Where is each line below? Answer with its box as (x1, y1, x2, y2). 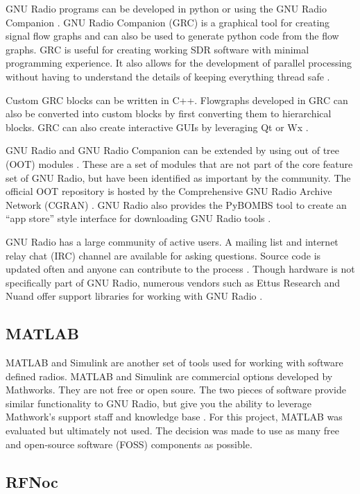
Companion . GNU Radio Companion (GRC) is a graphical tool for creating (6, 15, 330, 29)
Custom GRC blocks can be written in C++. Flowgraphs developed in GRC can (6, 92, 348, 107)
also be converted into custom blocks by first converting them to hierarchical (6, 106, 332, 121)
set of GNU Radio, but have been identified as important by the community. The (6, 170, 351, 185)
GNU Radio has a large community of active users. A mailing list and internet (6, 234, 338, 248)
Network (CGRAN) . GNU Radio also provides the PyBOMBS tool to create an (6, 197, 347, 212)
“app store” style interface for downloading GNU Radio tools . (6, 211, 271, 225)
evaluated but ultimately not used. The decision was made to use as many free (6, 423, 340, 438)
